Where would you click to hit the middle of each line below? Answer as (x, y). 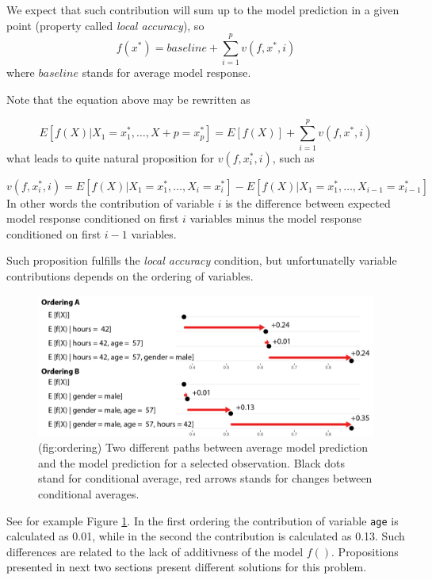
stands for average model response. (166, 72)
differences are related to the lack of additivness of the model (155, 551)
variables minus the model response (276, 218)
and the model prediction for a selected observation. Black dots (192, 462)
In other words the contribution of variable (110, 202)
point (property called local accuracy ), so (105, 25)
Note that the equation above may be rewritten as (128, 99)
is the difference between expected (308, 202)
